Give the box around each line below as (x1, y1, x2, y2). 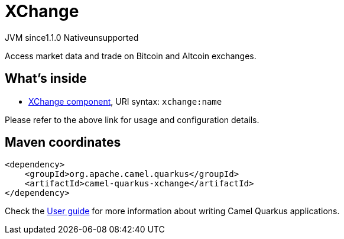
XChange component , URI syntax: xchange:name (28, 96, 222, 106)
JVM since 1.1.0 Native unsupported (5, 32, 139, 43)
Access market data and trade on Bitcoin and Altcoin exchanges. (5, 50, 257, 61)
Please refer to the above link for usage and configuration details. (5, 114, 259, 125)
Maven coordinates (5, 135, 121, 150)
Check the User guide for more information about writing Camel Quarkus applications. (5, 206, 340, 217)
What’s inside (5, 71, 87, 86)
